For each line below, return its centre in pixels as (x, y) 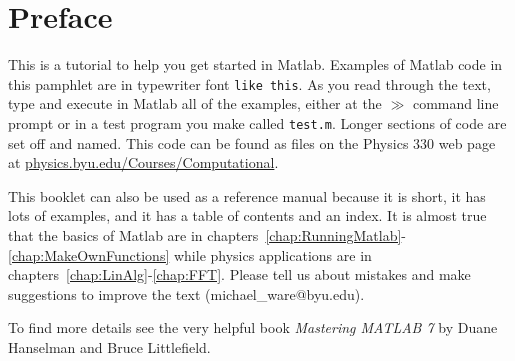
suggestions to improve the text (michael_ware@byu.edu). (186, 293)
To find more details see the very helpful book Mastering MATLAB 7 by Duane (253, 327)
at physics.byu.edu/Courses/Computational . (143, 162)
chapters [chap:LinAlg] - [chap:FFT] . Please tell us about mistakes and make (239, 274)
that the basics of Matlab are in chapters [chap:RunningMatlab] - (207, 235)
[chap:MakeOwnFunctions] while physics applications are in (190, 254)
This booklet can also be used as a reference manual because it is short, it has (247, 195)
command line (455, 103)
